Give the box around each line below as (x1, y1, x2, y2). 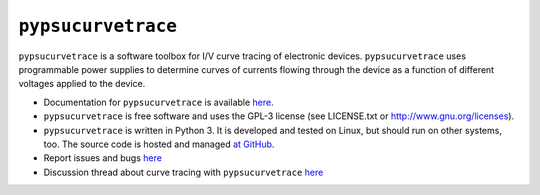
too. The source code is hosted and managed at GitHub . (43, 138, 275, 150)
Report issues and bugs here (43, 152, 162, 164)
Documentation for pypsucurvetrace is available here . (43, 96, 274, 108)
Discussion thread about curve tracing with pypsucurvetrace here (43, 166, 324, 178)
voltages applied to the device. (18, 78, 146, 90)
